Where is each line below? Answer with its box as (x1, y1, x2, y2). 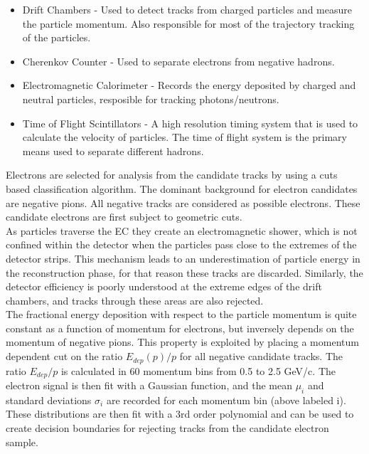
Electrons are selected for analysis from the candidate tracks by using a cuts (6, 167, 338, 182)
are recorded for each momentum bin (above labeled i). (106, 392, 346, 407)
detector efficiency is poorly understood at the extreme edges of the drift (6, 279, 322, 294)
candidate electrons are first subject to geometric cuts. (6, 209, 242, 224)
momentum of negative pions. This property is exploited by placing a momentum (6, 334, 359, 349)
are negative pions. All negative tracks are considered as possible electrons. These (6, 195, 360, 210)
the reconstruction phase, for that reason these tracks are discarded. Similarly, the (6, 265, 363, 280)
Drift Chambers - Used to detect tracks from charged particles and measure (22, 2, 352, 16)
